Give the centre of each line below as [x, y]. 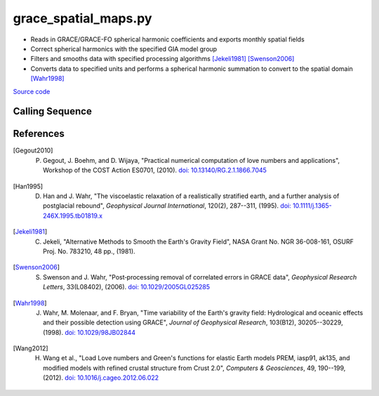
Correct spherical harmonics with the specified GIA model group [124, 48]
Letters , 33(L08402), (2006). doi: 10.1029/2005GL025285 [127, 287]
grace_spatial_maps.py [82, 18]
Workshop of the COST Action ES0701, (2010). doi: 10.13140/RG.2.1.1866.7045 [155, 170]
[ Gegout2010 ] [33, 150]
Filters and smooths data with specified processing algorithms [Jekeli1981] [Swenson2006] [162, 59]
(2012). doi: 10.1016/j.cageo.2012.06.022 [101, 378]
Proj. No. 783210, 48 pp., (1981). [89, 251]
